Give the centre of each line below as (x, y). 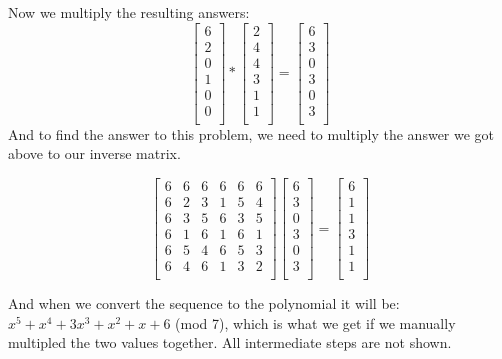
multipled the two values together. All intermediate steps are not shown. (230, 342)
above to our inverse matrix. (94, 153)
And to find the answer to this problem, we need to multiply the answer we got (251, 133)
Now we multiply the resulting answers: (129, 12)
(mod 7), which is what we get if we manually (315, 322)
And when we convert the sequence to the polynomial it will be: (204, 303)
